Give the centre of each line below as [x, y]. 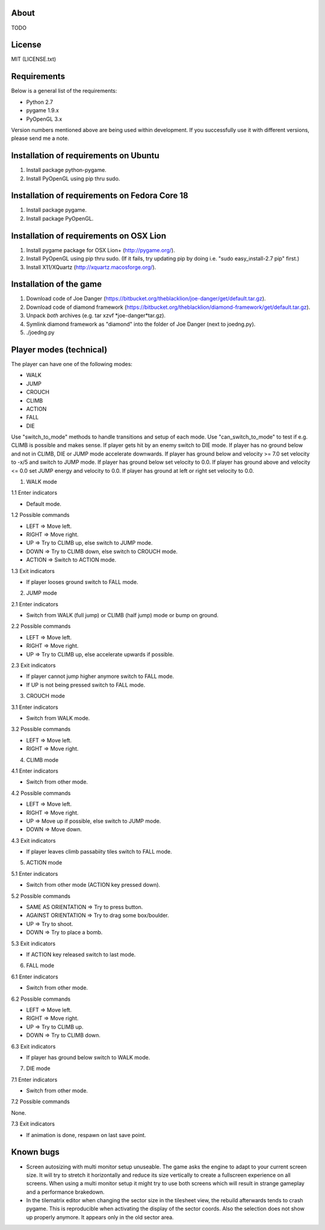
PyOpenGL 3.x [44, 119]
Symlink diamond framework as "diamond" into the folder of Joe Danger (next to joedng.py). [141, 324]
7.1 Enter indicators [34, 1079]
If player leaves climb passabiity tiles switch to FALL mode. [99, 852]
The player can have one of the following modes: [72, 364]
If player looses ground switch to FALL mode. [82, 582]
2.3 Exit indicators [33, 665]
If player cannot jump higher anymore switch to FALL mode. [100, 676]
